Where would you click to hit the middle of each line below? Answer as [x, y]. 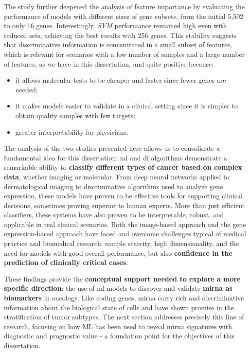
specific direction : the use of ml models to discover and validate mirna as [118, 288]
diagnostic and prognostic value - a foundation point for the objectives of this [119, 336]
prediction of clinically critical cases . [66, 262]
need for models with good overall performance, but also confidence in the [118, 253]
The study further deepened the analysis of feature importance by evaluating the [125, 6]
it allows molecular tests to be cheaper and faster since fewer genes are [121, 80]
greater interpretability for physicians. [72, 132]
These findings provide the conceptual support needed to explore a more [122, 278]
